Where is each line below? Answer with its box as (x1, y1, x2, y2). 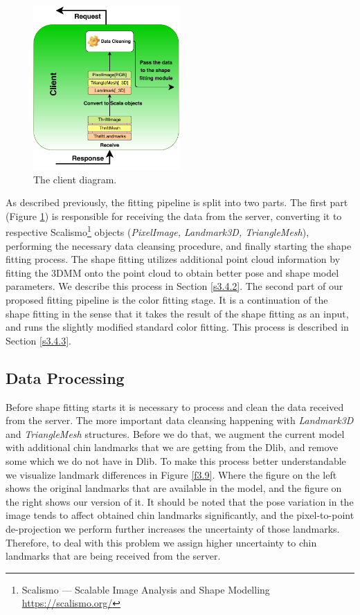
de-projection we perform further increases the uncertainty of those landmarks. (6, 521, 340, 535)
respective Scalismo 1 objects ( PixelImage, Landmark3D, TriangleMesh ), (6, 223, 309, 239)
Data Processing (6, 367, 125, 388)
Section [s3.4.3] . (6, 333, 71, 347)
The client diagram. (33, 172, 117, 186)
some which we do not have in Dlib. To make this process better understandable (6, 453, 346, 468)
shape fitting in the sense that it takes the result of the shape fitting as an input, (6, 306, 349, 320)
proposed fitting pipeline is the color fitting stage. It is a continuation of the (6, 293, 328, 307)
